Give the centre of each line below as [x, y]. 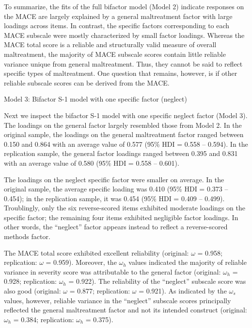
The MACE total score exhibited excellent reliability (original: [96, 252]
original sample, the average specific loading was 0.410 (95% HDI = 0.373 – [116, 189]
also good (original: [32, 291]
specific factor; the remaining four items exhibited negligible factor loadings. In [121, 217]
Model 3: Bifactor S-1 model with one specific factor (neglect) [95, 99]
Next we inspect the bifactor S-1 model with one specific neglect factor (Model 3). [126, 115]
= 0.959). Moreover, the [81, 262]
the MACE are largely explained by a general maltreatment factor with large [118, 16]
